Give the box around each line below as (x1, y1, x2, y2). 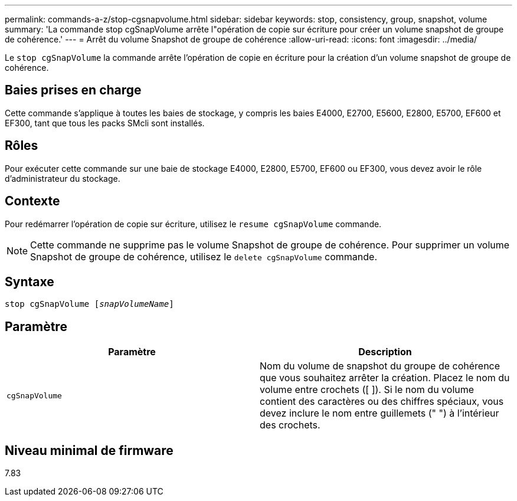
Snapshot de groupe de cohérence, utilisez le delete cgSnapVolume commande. (30, 250, 377, 263)
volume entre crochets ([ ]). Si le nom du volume (260, 384, 475, 396)
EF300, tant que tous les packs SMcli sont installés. (5, 117, 205, 128)
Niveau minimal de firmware (5, 443, 174, 458)
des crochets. (260, 419, 320, 431)
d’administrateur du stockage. (5, 173, 120, 184)
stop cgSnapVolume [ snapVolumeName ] (5, 299, 174, 309)
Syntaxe (5, 274, 54, 289)
